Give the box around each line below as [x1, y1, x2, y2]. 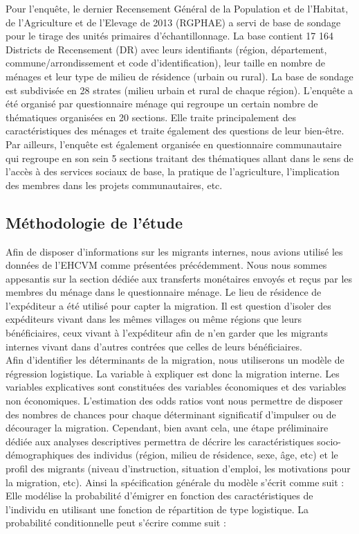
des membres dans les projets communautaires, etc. [6, 177, 223, 192]
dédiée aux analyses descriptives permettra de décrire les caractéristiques [6, 434, 314, 448]
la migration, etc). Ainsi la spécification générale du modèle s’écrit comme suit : [6, 474, 344, 489]
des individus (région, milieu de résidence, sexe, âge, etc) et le [77, 447, 338, 462]
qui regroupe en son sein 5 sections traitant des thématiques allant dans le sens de [6, 150, 353, 165]
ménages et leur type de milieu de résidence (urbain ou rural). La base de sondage [6, 69, 353, 83]
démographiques [6, 447, 74, 462]
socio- [317, 434, 341, 448]
